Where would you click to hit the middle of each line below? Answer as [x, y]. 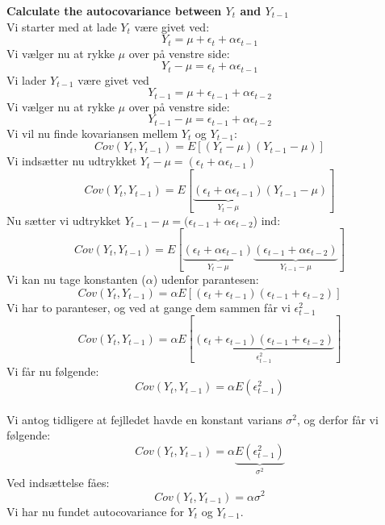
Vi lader [27, 79]
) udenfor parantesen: [206, 279]
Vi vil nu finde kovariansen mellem [92, 133]
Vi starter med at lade [62, 26]
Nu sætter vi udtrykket [64, 220]
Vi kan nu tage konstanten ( [76, 279]
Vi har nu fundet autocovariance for [95, 511]
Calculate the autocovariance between [114, 10]
